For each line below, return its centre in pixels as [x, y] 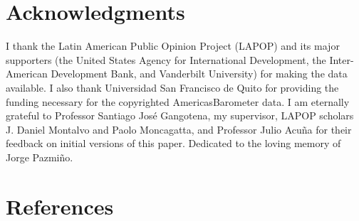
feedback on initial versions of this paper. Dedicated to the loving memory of [173, 143]
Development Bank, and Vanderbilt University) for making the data [199, 74]
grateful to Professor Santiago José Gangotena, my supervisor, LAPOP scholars [180, 115]
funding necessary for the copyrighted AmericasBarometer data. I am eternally [178, 101]
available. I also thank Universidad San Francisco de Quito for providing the [172, 87]
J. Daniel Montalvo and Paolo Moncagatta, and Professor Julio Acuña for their [179, 129]
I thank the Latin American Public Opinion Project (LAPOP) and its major [173, 46]
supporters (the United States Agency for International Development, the [166, 59]
